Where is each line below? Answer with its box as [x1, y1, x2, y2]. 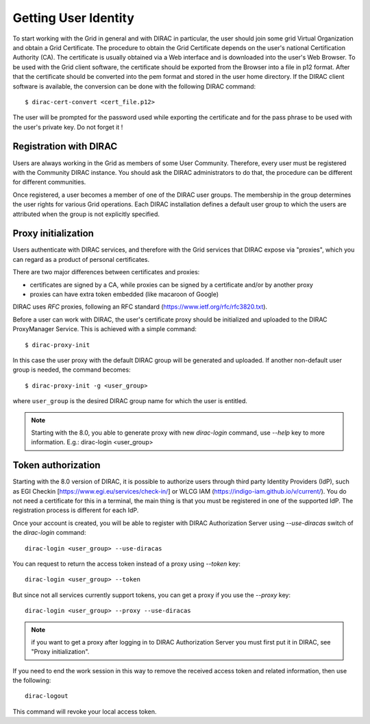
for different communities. [12, 178, 86, 186]
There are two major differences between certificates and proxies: [12, 268, 200, 276]
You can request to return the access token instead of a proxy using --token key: [12, 559, 241, 568]
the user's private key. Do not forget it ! [12, 123, 123, 131]
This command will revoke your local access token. [12, 707, 157, 716]
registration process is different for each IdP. [12, 506, 139, 514]
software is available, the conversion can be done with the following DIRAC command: [12, 82, 256, 90]
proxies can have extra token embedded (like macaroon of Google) [29, 290, 219, 298]
